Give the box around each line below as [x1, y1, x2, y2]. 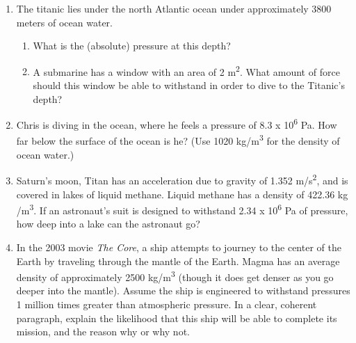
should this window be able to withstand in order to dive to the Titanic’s [33, 78, 345, 93]
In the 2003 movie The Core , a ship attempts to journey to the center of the [16, 240, 341, 254]
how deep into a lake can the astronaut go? [16, 216, 200, 231]
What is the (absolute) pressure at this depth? [33, 38, 231, 53]
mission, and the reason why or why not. [16, 324, 190, 339]
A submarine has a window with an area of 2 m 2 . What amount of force [33, 62, 340, 79]
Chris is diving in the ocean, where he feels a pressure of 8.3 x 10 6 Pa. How [16, 115, 337, 131]
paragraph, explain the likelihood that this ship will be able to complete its [16, 310, 337, 325]
